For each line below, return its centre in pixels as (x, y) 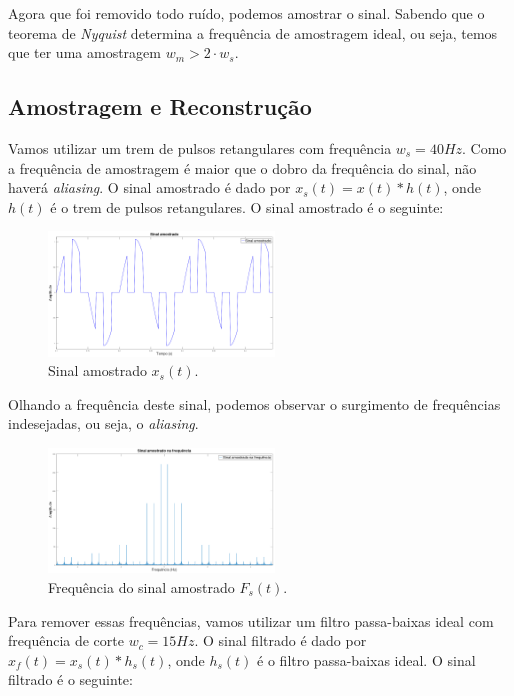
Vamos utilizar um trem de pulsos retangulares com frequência (200, 147)
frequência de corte (66, 640)
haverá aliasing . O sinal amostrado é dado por (149, 187)
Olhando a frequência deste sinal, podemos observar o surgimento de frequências (254, 403)
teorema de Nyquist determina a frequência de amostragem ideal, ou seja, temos (253, 32)
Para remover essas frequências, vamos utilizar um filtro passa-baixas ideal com (251, 620)
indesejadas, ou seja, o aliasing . (103, 423)
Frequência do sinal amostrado (141, 586)
